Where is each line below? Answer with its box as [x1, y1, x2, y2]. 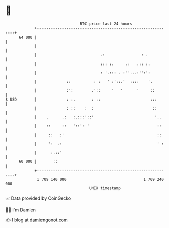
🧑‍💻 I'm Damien [5, 207, 36, 213]
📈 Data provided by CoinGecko [5, 195, 71, 201]
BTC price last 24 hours [80, 21, 133, 26]
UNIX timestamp [89, 185, 121, 191]
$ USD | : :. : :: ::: [5, 96, 157, 102]
